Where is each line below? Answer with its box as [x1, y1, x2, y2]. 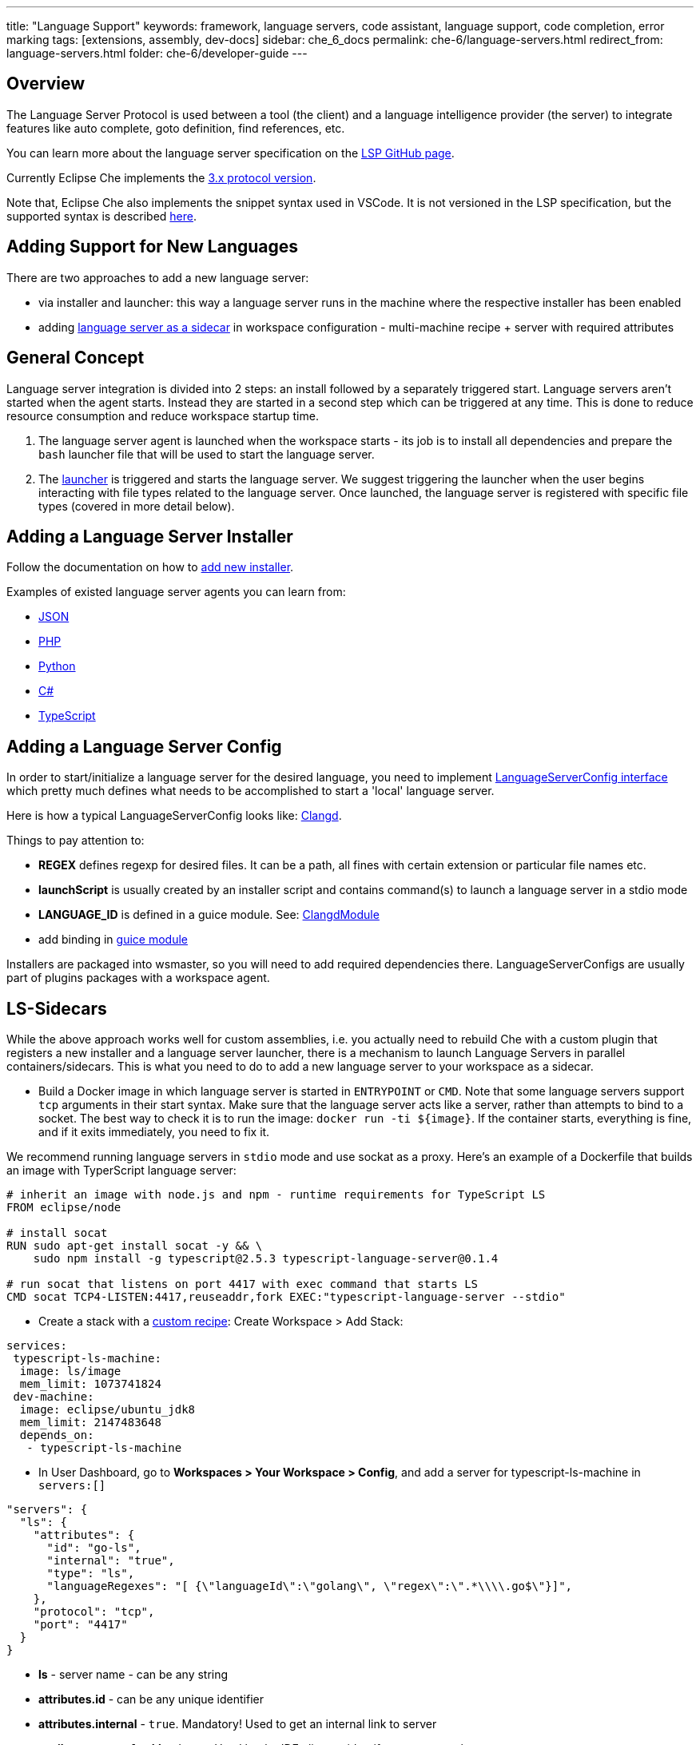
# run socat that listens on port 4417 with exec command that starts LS [6, 1278, 479, 1291]
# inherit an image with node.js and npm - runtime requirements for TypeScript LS [6, 1188, 546, 1202]
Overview [6, 74, 86, 94]
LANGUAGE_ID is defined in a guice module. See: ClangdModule [38, 908, 380, 922]
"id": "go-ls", [46, 1541, 141, 1555]
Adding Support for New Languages [6, 237, 299, 257]
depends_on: [19, 1429, 94, 1442]
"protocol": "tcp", [33, 1605, 155, 1619]
